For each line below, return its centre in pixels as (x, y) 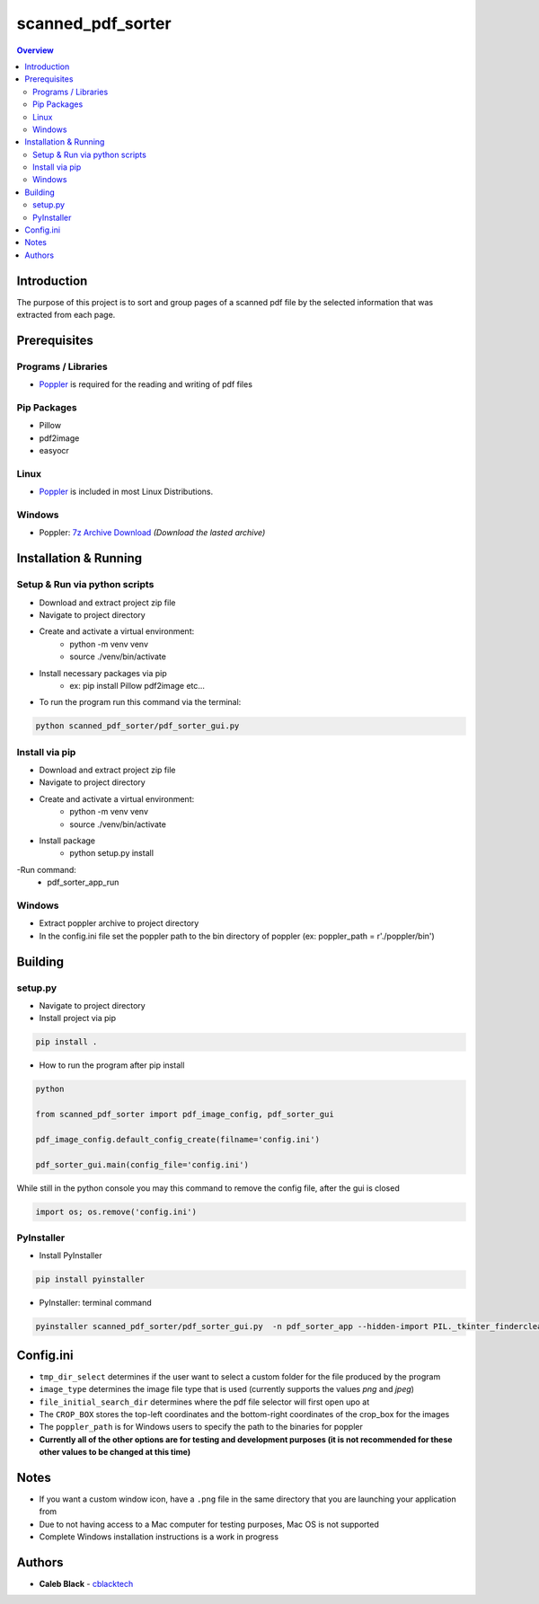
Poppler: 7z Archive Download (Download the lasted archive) (152, 533)
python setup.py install (112, 853)
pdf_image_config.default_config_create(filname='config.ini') (178, 1139)
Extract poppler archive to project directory (119, 923)
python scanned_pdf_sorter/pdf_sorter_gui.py (137, 726)
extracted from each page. (66, 315)
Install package (67, 841)
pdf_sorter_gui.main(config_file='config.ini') (142, 1164)
